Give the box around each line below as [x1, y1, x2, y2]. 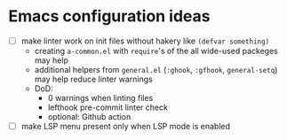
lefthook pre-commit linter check [47, 102, 168, 113]
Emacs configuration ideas [8, 6, 211, 27]
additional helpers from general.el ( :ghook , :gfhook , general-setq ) [34, 65, 278, 74]
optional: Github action [47, 112, 132, 121]
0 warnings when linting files [47, 93, 154, 103]
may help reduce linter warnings [34, 74, 153, 84]
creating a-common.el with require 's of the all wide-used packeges [34, 46, 279, 56]
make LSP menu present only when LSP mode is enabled [20, 121, 231, 131]
